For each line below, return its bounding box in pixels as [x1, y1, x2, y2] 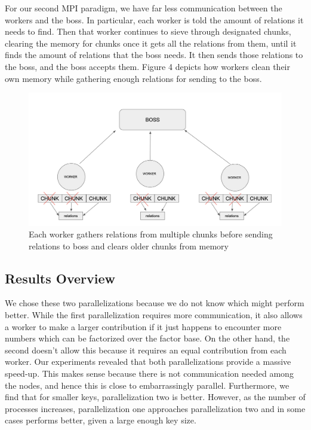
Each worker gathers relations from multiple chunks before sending [29, 228, 273, 240]
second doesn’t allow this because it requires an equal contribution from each [5, 343, 287, 356]
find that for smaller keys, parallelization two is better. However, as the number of [5, 391, 306, 403]
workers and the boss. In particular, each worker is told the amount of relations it [5, 13, 304, 26]
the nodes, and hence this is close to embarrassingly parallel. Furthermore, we [5, 379, 290, 391]
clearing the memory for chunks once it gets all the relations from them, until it [5, 36, 297, 49]
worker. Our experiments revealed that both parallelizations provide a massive [5, 355, 291, 368]
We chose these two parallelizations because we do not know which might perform [5, 297, 304, 309]
